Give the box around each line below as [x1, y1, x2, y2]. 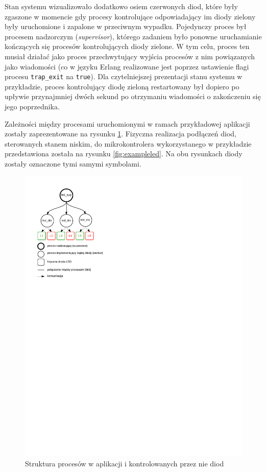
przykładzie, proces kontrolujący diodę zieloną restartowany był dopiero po [5, 81, 239, 91]
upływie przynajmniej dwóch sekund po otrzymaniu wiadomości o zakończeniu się [5, 91, 261, 102]
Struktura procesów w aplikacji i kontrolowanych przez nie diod [25, 458, 224, 469]
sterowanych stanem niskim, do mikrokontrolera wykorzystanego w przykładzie [5, 138, 252, 149]
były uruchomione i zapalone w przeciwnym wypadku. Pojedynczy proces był [5, 21, 247, 32]
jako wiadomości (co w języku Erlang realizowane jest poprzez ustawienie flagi [5, 61, 249, 72]
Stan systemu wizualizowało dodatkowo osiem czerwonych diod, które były [5, 1, 238, 11]
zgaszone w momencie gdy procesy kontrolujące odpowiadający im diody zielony [5, 11, 256, 21]
